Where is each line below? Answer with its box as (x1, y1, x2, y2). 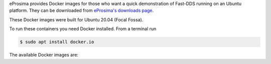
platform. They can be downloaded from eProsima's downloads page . (9, 7, 154, 13)
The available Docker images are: (9, 52, 79, 58)
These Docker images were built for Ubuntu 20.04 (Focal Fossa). (9, 16, 144, 22)
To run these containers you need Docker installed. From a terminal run (9, 26, 157, 32)
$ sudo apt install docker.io (20, 39, 94, 45)
